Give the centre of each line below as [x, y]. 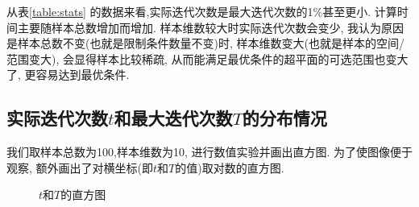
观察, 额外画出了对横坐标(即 [80, 167]
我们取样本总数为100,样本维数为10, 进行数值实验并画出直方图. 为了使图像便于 [209, 152]
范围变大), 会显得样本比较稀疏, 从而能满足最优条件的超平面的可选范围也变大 [207, 58]
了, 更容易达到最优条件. [68, 75]
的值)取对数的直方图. [230, 167]
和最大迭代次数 [173, 118]
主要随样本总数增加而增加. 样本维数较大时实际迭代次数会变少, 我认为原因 [211, 27]
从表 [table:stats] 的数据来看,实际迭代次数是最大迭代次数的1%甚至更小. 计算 [202, 11]
